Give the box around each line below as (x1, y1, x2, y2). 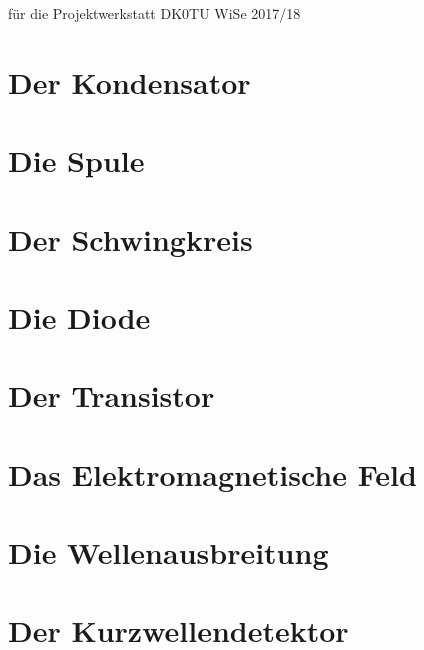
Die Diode (8, 296, 151, 337)
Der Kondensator (8, 61, 251, 102)
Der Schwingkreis (8, 218, 253, 259)
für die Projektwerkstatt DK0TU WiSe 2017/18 (8, 3, 301, 23)
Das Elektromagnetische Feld (8, 453, 417, 494)
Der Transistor (8, 375, 215, 416)
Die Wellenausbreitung (8, 532, 329, 573)
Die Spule (8, 140, 145, 181)
